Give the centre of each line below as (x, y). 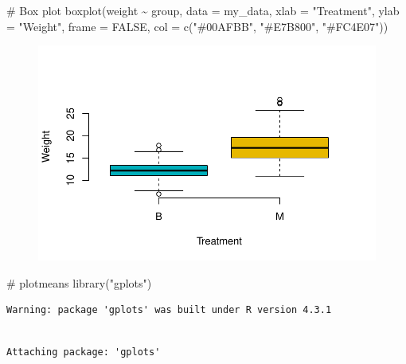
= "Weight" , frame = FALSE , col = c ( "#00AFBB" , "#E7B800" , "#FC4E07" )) (197, 26)
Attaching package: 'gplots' (84, 352)
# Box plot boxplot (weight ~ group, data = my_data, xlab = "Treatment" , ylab (203, 10)
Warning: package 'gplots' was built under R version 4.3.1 (169, 310)
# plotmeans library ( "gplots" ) (79, 282)
